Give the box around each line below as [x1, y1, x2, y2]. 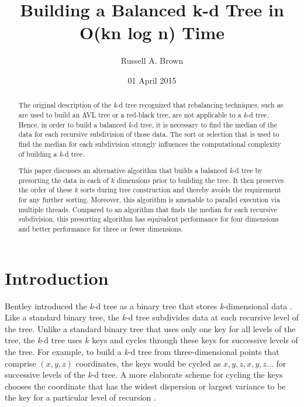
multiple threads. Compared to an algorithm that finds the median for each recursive [18, 204, 277, 214]
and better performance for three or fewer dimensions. [18, 224, 183, 234]
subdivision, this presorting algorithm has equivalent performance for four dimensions [18, 214, 279, 224]
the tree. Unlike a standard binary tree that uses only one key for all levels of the [5, 322, 296, 334]
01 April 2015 [127, 74, 177, 86]
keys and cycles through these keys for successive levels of [92, 334, 298, 346]
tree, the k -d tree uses [5, 334, 82, 346]
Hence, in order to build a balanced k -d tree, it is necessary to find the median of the [18, 119, 277, 129]
